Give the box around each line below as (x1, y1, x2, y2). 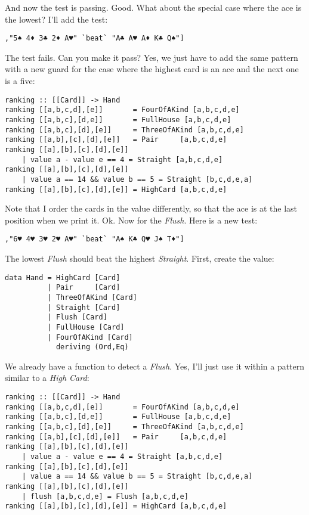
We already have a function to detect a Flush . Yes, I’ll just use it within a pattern (5, 359, 305, 372)
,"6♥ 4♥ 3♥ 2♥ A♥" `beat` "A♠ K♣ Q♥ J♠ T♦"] (5, 235, 184, 244)
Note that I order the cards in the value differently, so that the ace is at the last (5, 202, 298, 215)
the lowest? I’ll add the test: (5, 13, 108, 25)
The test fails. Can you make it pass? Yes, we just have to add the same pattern (5, 51, 298, 63)
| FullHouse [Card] (47, 322, 125, 331)
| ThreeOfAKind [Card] (47, 293, 137, 302)
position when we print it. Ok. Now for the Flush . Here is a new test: (5, 213, 258, 226)
